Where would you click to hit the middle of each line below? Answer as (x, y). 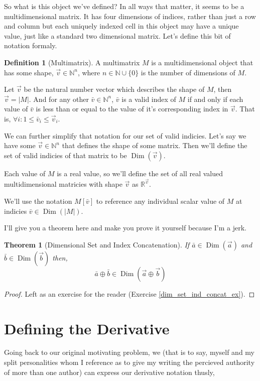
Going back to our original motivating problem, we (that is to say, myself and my (129, 352)
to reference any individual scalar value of (160, 201)
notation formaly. (31, 45)
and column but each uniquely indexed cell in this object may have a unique (121, 26)
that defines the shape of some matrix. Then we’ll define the (155, 145)
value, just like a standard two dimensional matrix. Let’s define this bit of (117, 35)
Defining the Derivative (87, 328)
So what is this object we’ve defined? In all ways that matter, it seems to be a (124, 6)
